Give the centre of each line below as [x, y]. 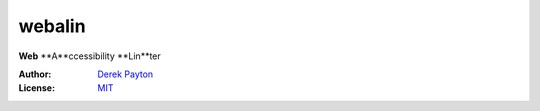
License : [36, 88]
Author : [35, 74]
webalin [52, 26]
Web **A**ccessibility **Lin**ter [90, 56]
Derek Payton [125, 74]
